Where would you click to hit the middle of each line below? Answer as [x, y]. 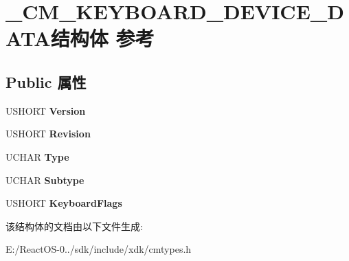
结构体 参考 [102, 38]
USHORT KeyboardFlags [64, 203]
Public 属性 [46, 81]
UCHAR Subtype [45, 180]
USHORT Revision [48, 134]
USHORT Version [46, 110]
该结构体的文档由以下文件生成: [74, 226]
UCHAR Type [37, 156]
